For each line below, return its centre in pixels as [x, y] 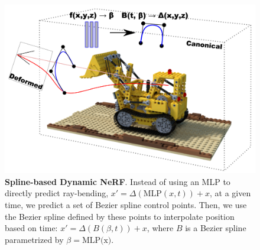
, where [160, 228]
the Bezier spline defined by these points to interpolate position [120, 216]
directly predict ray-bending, [57, 193]
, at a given [230, 193]
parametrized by [34, 239]
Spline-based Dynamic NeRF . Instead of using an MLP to [118, 181]
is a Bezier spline [216, 228]
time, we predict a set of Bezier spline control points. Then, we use [126, 205]
